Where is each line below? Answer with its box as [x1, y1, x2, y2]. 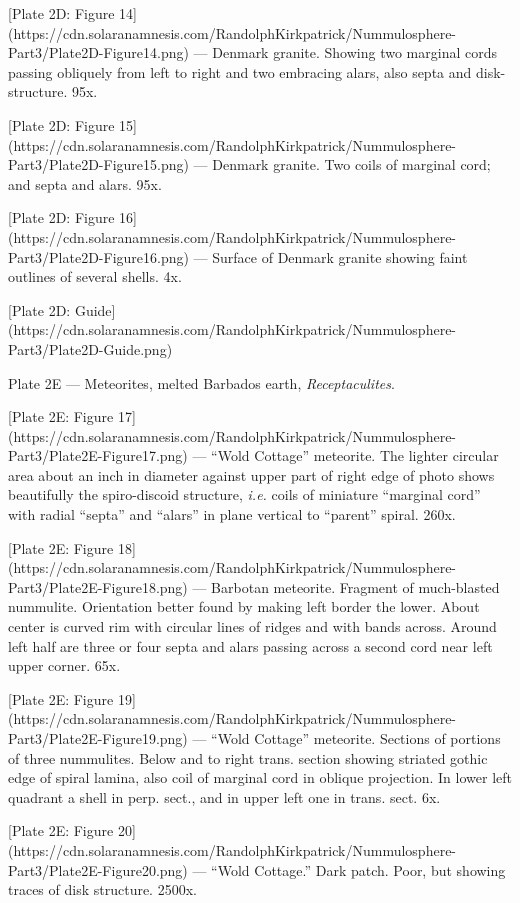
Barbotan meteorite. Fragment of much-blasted [211, 576, 500, 597]
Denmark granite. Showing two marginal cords [212, 42, 497, 63]
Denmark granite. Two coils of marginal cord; [212, 154, 491, 175]
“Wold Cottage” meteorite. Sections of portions [211, 728, 501, 748]
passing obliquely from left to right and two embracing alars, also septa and [8, 61, 472, 82]
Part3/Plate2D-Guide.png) [8, 338, 173, 359]
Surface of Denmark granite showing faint [212, 246, 468, 267]
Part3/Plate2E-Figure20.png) [8, 859, 188, 880]
